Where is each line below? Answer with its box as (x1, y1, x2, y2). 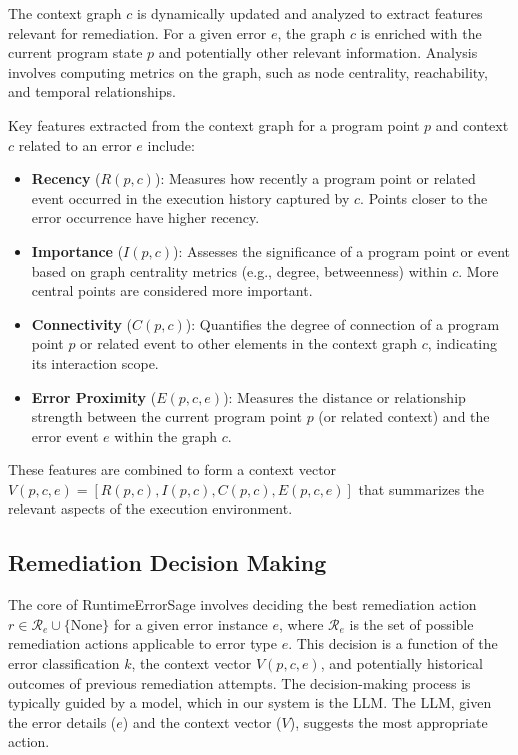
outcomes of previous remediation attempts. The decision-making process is (8, 672, 471, 693)
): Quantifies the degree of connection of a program (185, 313, 500, 334)
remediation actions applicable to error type (8, 633, 277, 654)
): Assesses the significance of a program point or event (173, 240, 510, 261)
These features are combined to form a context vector (8, 459, 337, 480)
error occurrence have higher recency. (31, 207, 260, 228)
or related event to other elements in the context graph (80, 333, 418, 354)
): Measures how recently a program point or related (154, 168, 476, 189)
